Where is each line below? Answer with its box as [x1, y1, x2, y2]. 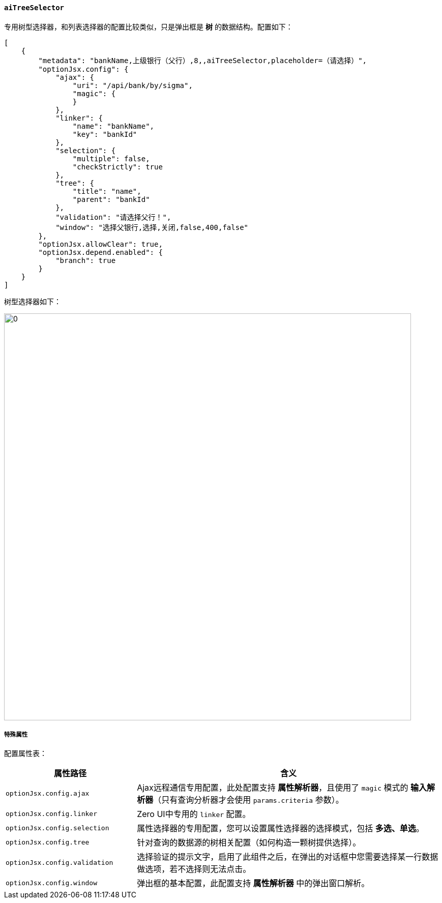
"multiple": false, [72, 154, 150, 163]
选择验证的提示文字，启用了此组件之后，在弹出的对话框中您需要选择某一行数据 [137, 852, 438, 862]
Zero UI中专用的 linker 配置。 [137, 809, 251, 820]
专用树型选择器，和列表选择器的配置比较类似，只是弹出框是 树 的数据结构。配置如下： [4, 22, 293, 31]
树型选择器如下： [4, 297, 61, 306]
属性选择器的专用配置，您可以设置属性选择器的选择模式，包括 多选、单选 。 [137, 823, 424, 834]
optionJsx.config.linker [6, 809, 98, 818]
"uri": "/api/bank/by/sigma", [72, 81, 193, 90]
